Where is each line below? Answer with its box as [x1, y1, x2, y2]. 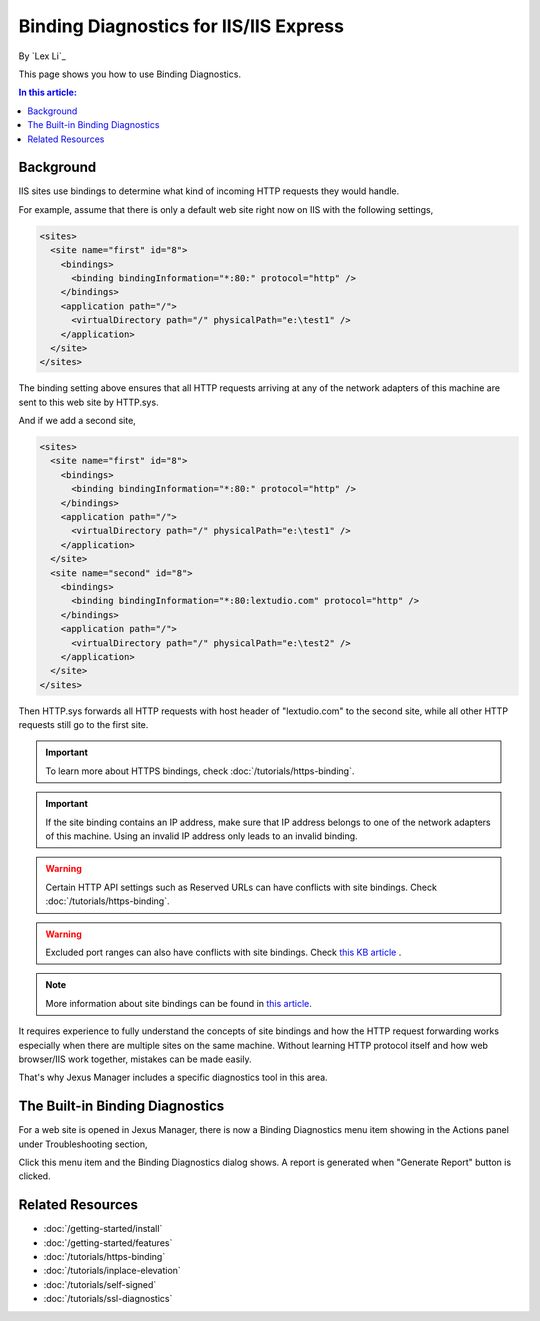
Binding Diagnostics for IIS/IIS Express [18, 15, 345, 37]
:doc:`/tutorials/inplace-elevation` [43, 1265, 182, 1277]
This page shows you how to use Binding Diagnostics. [18, 68, 242, 80]
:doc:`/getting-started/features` [43, 1236, 173, 1249]
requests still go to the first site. [18, 719, 149, 731]
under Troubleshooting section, [18, 1138, 149, 1150]
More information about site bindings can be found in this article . [45, 997, 312, 1009]
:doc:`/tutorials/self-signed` [43, 1278, 157, 1290]
